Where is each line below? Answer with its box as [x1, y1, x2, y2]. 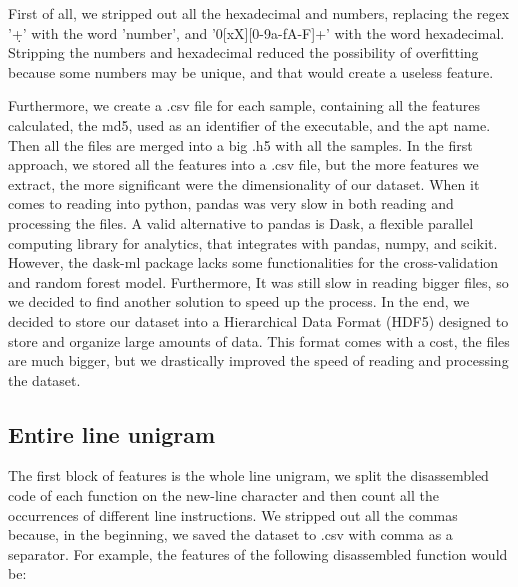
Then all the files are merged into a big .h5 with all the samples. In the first [8, 134, 473, 155]
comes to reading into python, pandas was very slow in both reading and [8, 193, 454, 214]
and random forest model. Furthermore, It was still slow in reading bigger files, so [8, 271, 509, 292]
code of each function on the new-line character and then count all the [8, 485, 439, 506]
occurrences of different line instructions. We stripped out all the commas [8, 504, 458, 525]
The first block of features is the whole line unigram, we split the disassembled [8, 465, 489, 486]
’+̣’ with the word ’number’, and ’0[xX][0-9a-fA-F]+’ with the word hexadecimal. [8, 22, 505, 43]
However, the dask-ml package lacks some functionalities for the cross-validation [8, 252, 499, 273]
